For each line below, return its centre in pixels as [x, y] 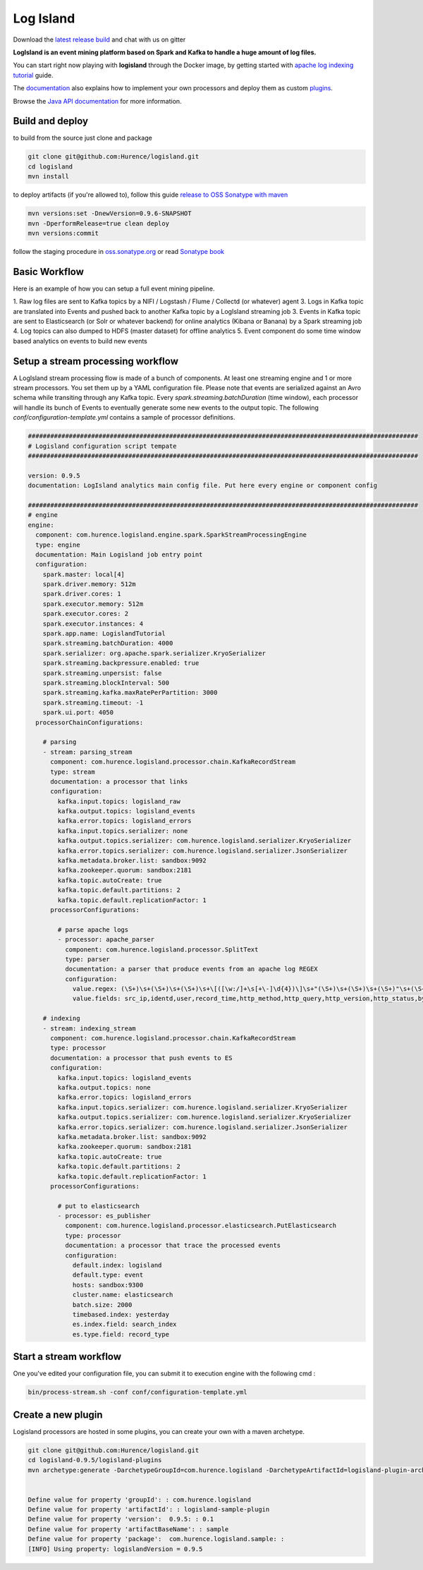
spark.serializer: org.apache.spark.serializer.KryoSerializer [154, 653]
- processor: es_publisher [104, 1216]
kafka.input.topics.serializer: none [123, 831]
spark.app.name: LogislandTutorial [104, 634]
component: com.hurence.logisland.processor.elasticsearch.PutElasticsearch [201, 1226]
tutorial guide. [33, 75]
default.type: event [108, 1275]
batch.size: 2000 [102, 1304]
